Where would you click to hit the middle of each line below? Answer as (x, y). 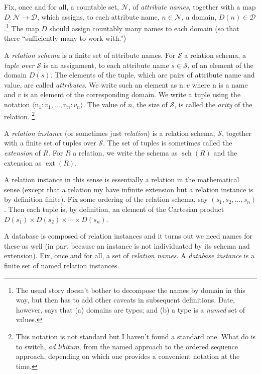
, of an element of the (220, 65)
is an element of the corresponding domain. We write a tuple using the (132, 94)
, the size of (150, 104)
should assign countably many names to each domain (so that (144, 28)
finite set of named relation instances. (62, 265)
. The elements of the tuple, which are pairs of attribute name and (153, 75)
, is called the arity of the (213, 104)
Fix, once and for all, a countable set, (61, 7)
